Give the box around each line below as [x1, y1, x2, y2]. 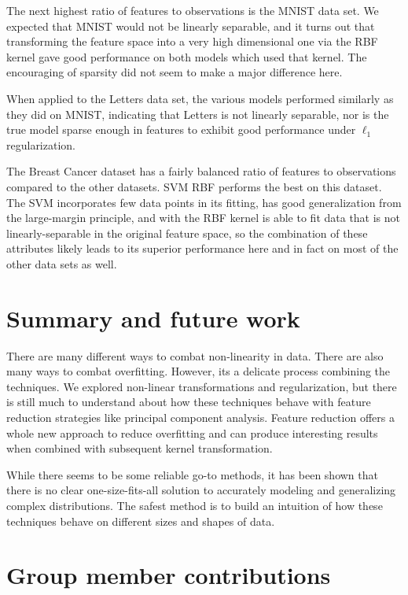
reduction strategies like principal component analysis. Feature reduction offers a [6, 409, 395, 425]
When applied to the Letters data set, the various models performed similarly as [6, 90, 394, 106]
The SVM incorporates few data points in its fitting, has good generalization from [6, 194, 402, 210]
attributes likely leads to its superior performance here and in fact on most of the [6, 240, 399, 257]
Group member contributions [6, 559, 331, 591]
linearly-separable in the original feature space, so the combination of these [6, 224, 368, 241]
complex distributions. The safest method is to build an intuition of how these [6, 497, 383, 513]
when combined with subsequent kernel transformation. [6, 440, 273, 456]
